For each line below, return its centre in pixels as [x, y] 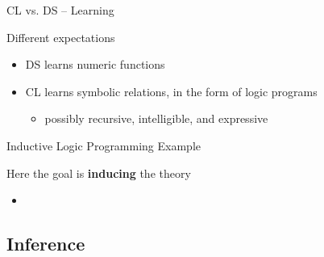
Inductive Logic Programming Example [104, 145]
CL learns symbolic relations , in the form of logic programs [171, 91]
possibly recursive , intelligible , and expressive [156, 118]
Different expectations [61, 37]
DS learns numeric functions [95, 64]
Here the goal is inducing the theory [99, 173]
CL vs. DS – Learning [60, 10]
